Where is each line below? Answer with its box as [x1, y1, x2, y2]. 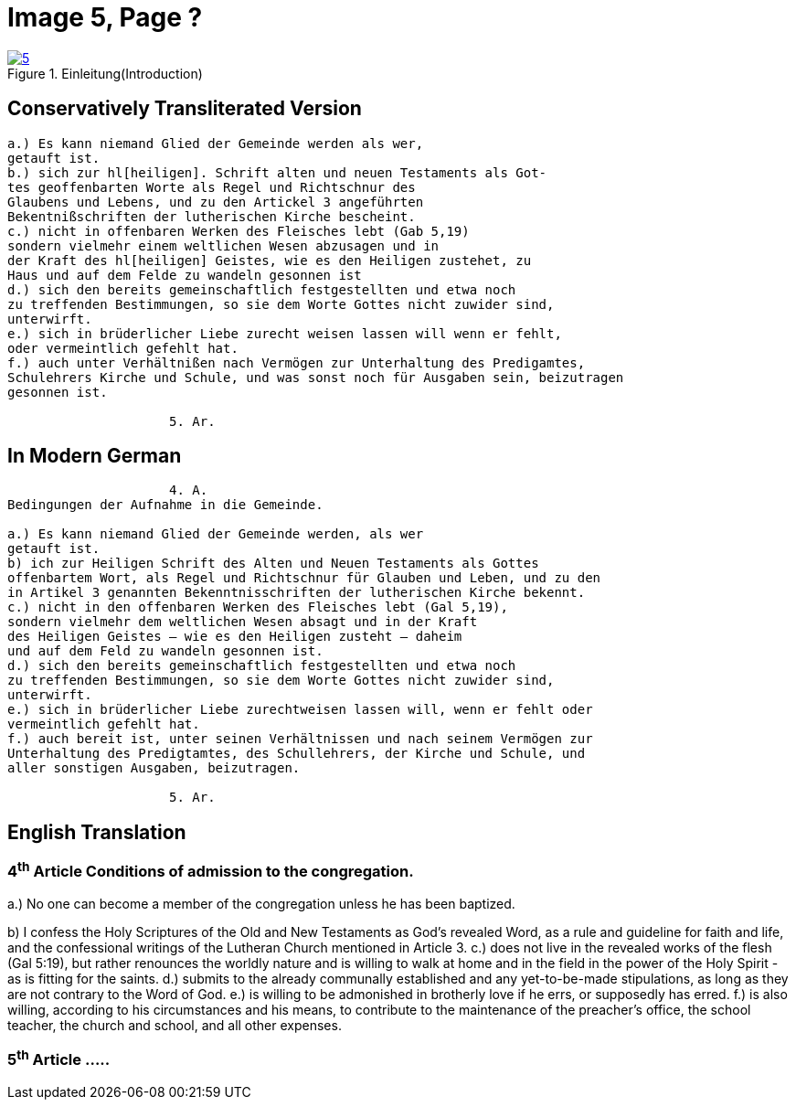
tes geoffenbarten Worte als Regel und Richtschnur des [7, 179, 416, 195]
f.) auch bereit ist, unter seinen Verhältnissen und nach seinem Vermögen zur [7, 731, 593, 747]
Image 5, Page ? [7, 2, 203, 33]
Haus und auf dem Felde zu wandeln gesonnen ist [7, 267, 362, 282]
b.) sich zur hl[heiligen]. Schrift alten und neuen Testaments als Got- [7, 165, 547, 180]
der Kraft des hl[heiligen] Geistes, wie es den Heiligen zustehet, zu [7, 252, 532, 268]
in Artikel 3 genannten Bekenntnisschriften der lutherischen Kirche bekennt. [7, 585, 586, 601]
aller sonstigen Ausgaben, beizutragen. [7, 761, 301, 776]
